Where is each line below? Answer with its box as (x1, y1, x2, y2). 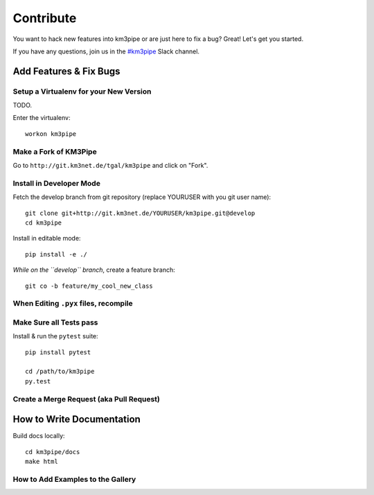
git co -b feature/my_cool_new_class (25, 281, 154, 290)
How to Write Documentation (12, 413, 141, 426)
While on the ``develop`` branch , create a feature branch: (12, 266, 176, 274)
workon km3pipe (25, 130, 77, 138)
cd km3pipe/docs (25, 448, 80, 455)
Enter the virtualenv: (12, 114, 71, 122)
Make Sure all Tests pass (12, 318, 98, 327)
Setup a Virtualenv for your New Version (12, 87, 152, 96)
